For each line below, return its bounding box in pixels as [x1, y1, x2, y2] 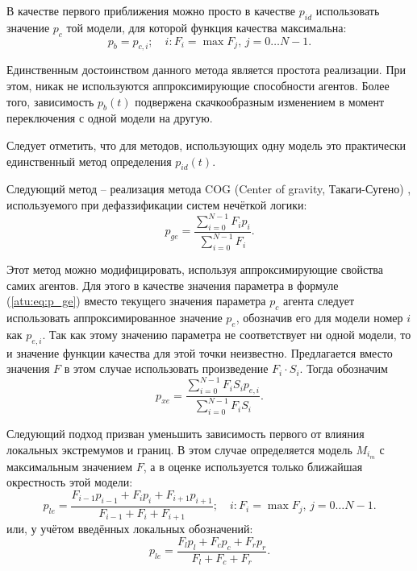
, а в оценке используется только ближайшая [143, 457, 363, 474]
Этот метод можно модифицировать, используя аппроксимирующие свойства [6, 261, 383, 278]
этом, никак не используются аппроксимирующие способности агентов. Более [6, 77, 390, 93]
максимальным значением [6, 457, 133, 474]
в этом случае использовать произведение [64, 360, 269, 377]
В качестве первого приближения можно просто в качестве [6, 2, 296, 19]
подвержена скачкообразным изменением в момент [135, 93, 385, 110]
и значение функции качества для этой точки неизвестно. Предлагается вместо [6, 344, 393, 361]
